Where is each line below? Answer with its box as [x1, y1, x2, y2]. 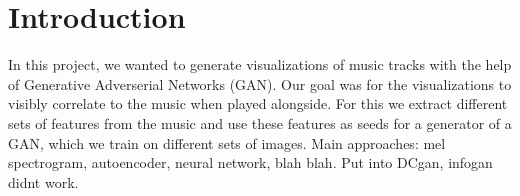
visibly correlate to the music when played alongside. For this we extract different [8, 93, 508, 114]
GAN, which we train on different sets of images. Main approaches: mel [8, 132, 446, 153]
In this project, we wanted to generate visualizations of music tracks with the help [8, 54, 512, 75]
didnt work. [8, 171, 79, 192]
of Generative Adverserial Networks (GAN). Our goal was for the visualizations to [8, 73, 512, 94]
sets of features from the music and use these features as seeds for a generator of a [8, 112, 512, 133]
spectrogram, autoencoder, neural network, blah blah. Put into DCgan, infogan [8, 152, 493, 173]
